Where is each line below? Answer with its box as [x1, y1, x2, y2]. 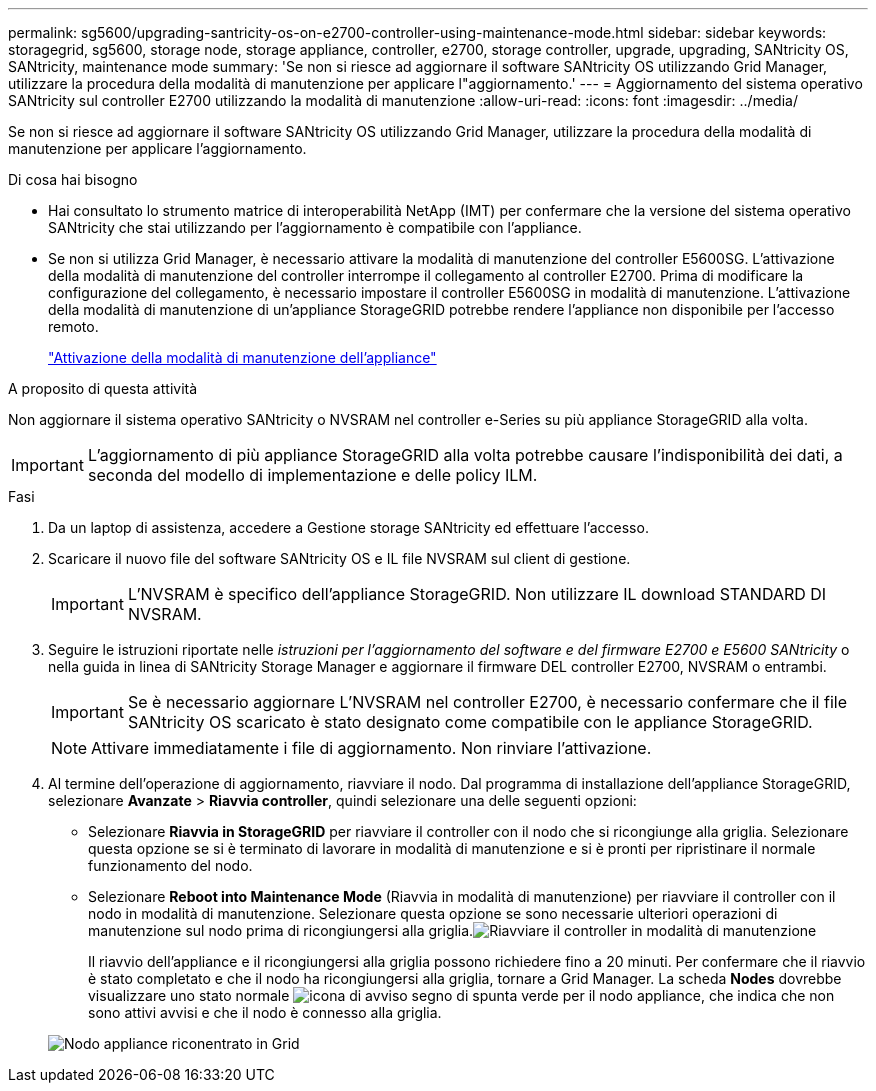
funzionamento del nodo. [88, 857, 253, 874]
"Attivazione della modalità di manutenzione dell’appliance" [48, 349, 437, 366]
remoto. [48, 318, 99, 335]
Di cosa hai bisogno [8, 171, 138, 188]
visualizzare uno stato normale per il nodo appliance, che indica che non [88, 987, 835, 1004]
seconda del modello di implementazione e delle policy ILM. [87, 465, 538, 485]
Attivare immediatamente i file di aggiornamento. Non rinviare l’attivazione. [91, 738, 652, 758]
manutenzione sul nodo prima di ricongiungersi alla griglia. [88, 922, 474, 939]
